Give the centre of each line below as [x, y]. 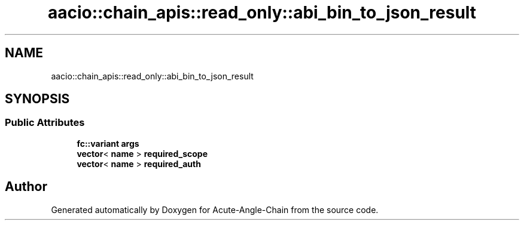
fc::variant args [108, 143]
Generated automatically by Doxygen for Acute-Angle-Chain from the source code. [215, 209]
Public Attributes [45, 123]
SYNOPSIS [37, 99]
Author [26, 187]
